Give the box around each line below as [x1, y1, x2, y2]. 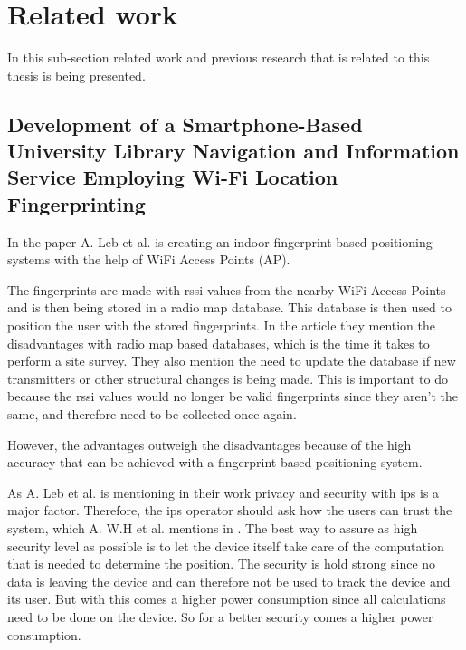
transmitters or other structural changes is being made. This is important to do [7, 368, 448, 387]
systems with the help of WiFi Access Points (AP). [7, 250, 290, 269]
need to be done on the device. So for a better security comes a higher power [7, 607, 433, 626]
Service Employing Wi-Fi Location [7, 163, 338, 191]
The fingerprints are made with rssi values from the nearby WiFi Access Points [7, 280, 446, 299]
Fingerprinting [7, 189, 146, 217]
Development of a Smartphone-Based [7, 110, 363, 138]
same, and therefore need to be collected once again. [7, 405, 297, 424]
